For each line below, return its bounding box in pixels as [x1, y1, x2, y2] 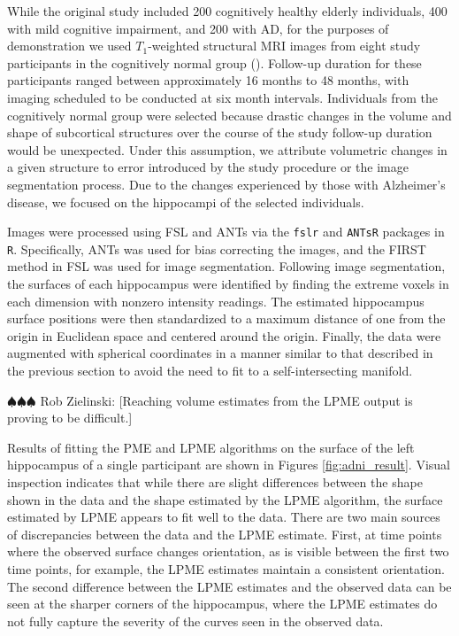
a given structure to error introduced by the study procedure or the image [7, 158, 409, 176]
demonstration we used [7, 36, 132, 55]
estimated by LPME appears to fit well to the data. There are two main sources [7, 508, 440, 526]
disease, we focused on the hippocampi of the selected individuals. [7, 192, 364, 211]
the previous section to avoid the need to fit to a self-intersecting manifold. [7, 361, 413, 379]
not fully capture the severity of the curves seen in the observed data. [7, 611, 384, 630]
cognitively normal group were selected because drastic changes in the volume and [7, 105, 452, 124]
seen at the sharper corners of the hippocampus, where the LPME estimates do [7, 594, 438, 613]
